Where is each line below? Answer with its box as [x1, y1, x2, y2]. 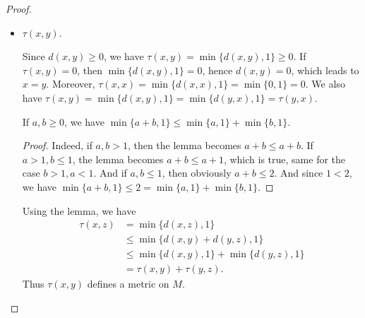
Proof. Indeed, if [22, 138, 92, 153]
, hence [202, 62, 233, 77]
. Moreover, [46, 76, 95, 91]
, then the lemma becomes [127, 138, 241, 153]
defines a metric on [87, 276, 169, 291]
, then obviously [162, 165, 232, 180]
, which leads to [291, 62, 359, 77]
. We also [305, 76, 345, 91]
